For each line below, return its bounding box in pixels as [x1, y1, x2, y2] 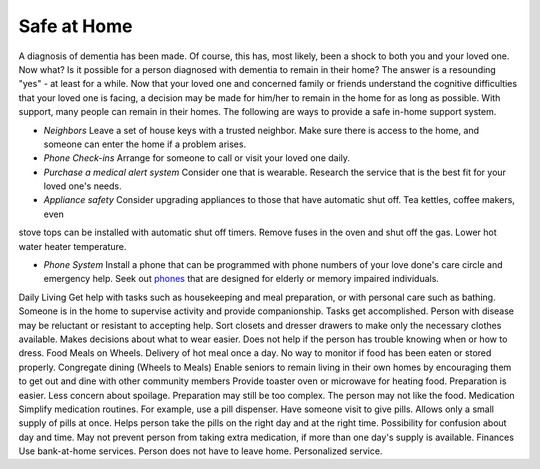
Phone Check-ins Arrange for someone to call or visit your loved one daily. [43, 152, 350, 164]
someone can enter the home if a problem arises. [43, 138, 247, 150]
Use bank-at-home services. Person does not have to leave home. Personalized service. [18, 445, 383, 457]
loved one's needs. [43, 180, 122, 192]
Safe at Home [18, 15, 133, 37]
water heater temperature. [18, 240, 127, 252]
